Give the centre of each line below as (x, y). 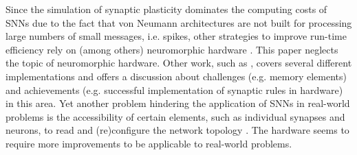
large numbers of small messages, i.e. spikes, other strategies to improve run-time (176, 36)
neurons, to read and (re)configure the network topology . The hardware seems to (177, 130)
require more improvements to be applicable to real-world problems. (149, 143)
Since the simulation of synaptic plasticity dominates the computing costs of (166, 9)
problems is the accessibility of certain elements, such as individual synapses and (175, 116)
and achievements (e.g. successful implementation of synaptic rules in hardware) (174, 90)
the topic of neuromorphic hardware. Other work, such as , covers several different (179, 63)
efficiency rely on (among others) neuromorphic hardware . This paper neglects (172, 49)
